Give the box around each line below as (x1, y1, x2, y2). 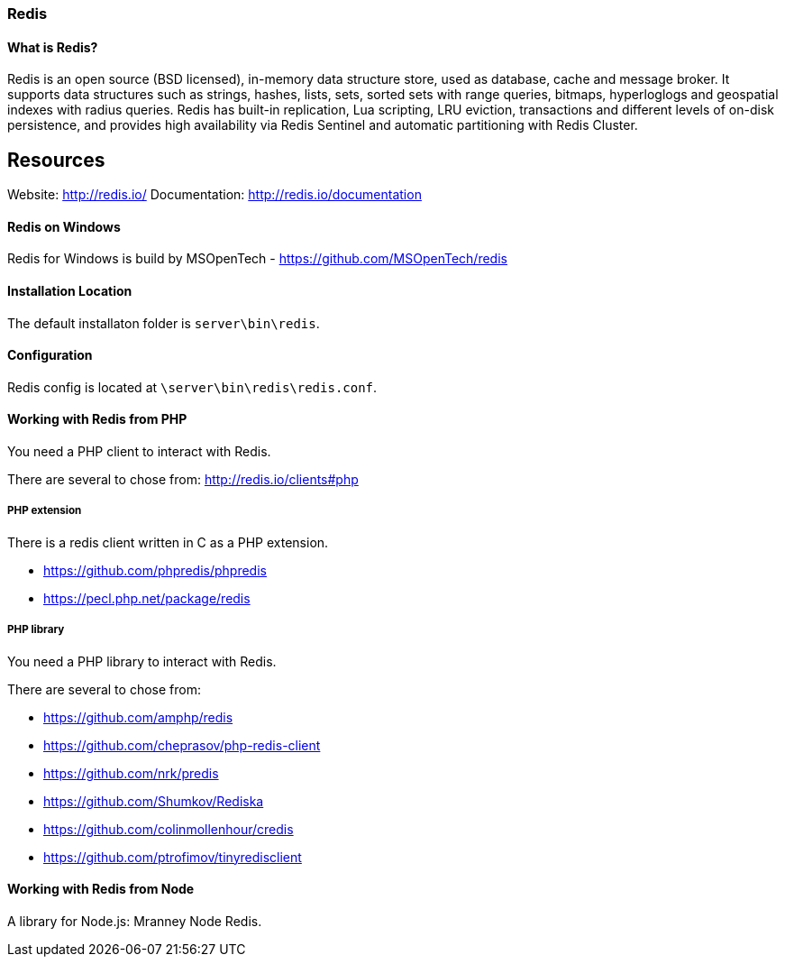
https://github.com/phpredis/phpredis (43, 562, 267, 578)
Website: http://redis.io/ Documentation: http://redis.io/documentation (7, 187, 422, 203)
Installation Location (7, 282, 132, 298)
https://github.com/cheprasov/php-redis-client (43, 737, 321, 753)
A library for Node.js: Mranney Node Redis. (7, 913, 262, 929)
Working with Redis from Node (7, 881, 195, 897)
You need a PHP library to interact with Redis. (7, 653, 277, 669)
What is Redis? (7, 39, 98, 55)
